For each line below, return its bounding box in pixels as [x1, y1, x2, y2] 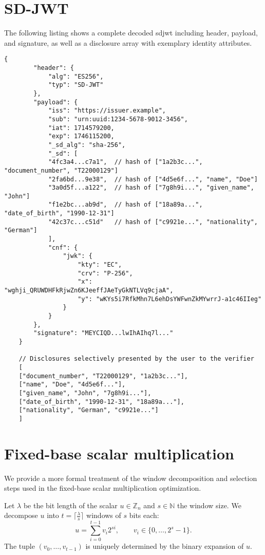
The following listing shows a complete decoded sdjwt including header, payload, [4, 27, 258, 38]
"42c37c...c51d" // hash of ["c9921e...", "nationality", [48, 218, 258, 226]
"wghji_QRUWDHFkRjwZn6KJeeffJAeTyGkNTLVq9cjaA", [4, 287, 174, 294]
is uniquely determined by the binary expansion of [85, 541, 244, 551]
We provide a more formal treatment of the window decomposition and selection [4, 472, 257, 483]
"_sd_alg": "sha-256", [48, 141, 126, 149]
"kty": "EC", [78, 261, 122, 269]
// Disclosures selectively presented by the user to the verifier [18, 355, 254, 363]
